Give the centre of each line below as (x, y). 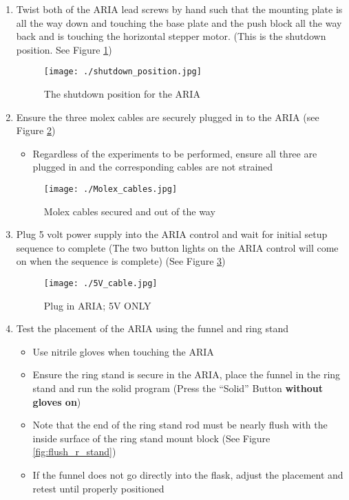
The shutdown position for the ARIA (122, 94)
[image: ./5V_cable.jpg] (101, 284)
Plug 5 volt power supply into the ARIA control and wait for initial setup (172, 234)
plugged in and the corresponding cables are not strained (153, 167)
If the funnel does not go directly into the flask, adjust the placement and (188, 475)
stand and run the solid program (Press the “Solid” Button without (178, 388)
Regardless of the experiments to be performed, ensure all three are (175, 153)
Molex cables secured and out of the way (129, 211)
